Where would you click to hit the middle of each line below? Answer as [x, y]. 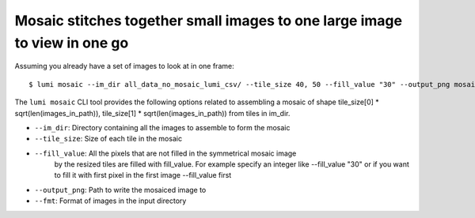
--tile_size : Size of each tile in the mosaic [108, 139]
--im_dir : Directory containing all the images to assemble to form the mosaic [162, 127]
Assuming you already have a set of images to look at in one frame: [124, 66]
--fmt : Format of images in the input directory [110, 201]
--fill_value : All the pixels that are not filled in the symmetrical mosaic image [165, 153]
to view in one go [72, 43]
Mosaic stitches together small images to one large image [209, 21]
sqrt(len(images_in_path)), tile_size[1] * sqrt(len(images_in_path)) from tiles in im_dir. [152, 113]
